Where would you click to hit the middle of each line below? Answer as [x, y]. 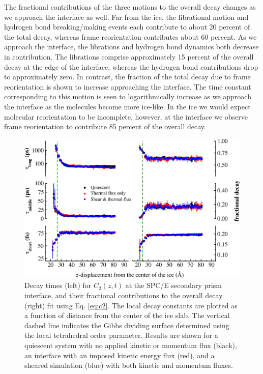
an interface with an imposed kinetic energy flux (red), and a [120, 355]
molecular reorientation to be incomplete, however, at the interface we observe [126, 116]
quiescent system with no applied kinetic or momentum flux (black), [131, 345]
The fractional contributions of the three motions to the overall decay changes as [130, 7]
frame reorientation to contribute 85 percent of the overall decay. [105, 126]
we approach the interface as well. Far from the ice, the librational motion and [126, 17]
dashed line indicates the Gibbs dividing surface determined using [127, 325]
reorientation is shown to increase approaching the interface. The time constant [128, 86]
